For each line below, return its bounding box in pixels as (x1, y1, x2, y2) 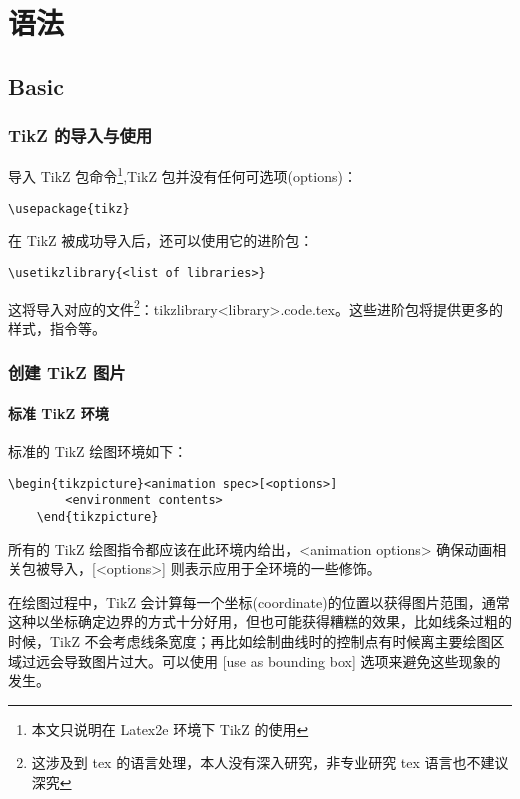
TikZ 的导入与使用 (8, 123, 153, 148)
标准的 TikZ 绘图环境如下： (8, 441, 188, 462)
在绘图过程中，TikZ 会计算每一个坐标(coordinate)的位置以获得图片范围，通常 (8, 591, 510, 612)
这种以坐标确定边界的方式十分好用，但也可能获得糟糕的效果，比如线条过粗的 (8, 611, 512, 632)
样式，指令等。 (8, 317, 106, 338)
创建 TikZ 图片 (8, 360, 126, 385)
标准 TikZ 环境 (8, 402, 109, 423)
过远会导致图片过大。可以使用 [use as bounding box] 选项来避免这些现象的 (21, 650, 501, 671)
